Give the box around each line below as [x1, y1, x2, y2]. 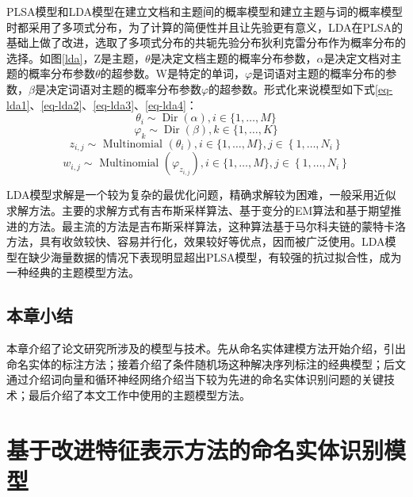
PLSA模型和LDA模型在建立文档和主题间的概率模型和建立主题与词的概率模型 [6, 3, 403, 19]
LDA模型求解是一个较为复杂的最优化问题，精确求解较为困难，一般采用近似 [6, 186, 396, 203]
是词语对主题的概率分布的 [252, 65, 386, 82]
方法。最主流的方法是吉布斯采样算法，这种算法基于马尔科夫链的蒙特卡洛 [28, 217, 406, 234]
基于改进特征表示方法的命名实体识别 [6, 433, 384, 465]
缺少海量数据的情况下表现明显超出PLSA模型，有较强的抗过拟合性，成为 [28, 248, 402, 265]
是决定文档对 [323, 49, 391, 66]
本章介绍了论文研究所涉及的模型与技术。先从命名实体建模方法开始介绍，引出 [6, 340, 406, 357]
